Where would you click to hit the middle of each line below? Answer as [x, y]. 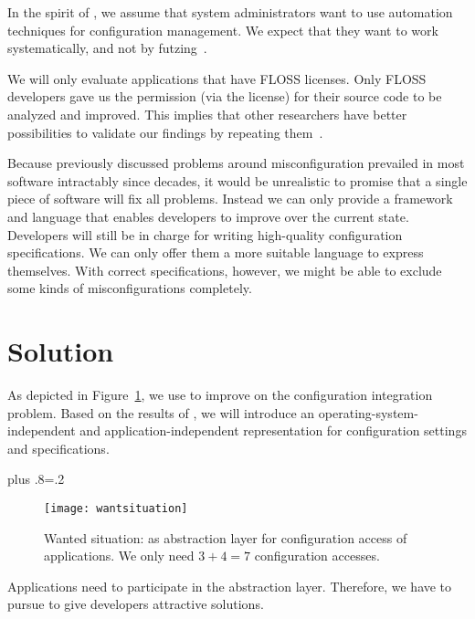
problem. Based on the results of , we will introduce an [161, 412]
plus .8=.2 [36, 479]
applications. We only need [119, 556]
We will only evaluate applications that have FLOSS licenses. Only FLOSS [217, 78]
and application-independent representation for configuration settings [273, 430]
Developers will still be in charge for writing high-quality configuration [205, 234]
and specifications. [58, 448]
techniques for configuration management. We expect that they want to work [223, 30]
